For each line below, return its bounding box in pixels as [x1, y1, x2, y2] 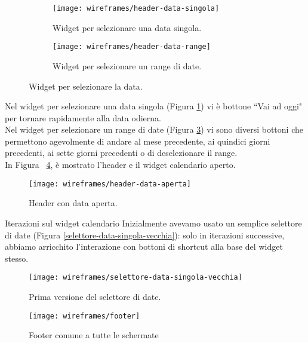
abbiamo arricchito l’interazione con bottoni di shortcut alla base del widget [5, 240, 283, 253]
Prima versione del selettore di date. [29, 290, 161, 302]
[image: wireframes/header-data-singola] [53, 4, 220, 13]
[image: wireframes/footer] [29, 311, 140, 320]
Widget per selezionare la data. [29, 79, 143, 92]
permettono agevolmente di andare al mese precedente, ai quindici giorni [5, 134, 270, 147]
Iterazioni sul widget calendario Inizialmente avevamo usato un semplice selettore [5, 216, 302, 229]
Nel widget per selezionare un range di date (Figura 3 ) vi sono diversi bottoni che [5, 123, 303, 136]
